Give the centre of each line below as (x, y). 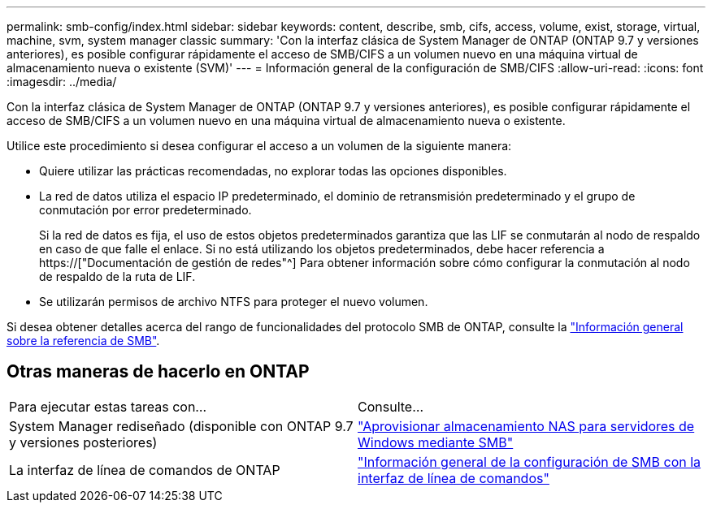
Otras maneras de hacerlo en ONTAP (158, 372)
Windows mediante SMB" (436, 442)
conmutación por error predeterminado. (145, 210)
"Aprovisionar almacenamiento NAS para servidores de (526, 426)
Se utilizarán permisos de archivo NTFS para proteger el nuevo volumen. (234, 302)
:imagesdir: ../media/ (62, 82)
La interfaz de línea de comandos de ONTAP (145, 470)
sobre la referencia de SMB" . (83, 341)
